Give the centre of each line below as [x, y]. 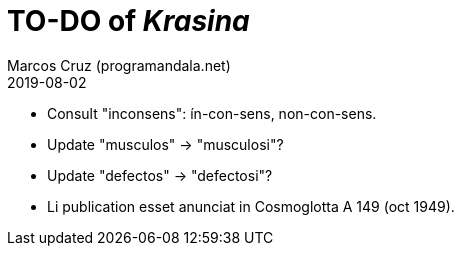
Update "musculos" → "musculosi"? [165, 144]
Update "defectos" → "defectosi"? [160, 175]
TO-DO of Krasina [128, 21]
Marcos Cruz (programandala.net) [119, 65]
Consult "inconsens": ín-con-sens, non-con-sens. [212, 113]
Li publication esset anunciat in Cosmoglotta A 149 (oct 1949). [251, 206]
